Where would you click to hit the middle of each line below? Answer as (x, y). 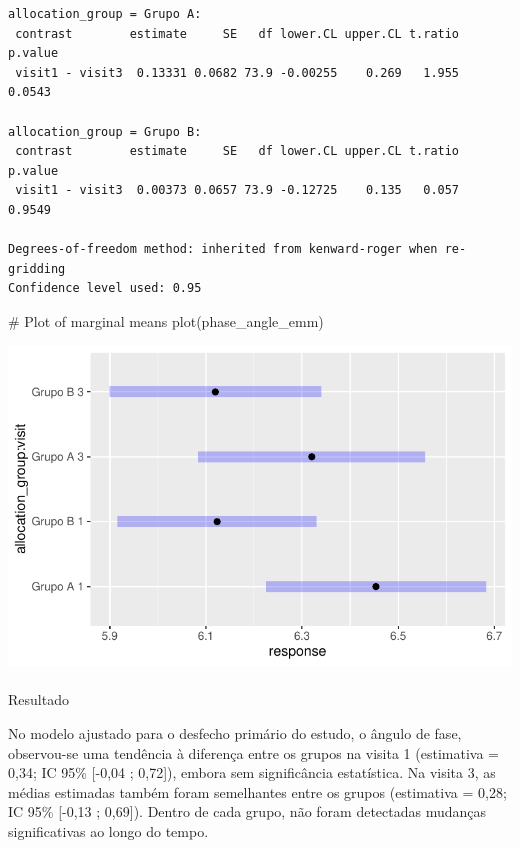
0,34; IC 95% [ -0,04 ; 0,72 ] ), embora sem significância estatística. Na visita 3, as (252, 772)
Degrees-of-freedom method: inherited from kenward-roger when (223, 249)
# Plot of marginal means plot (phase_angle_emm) (166, 320)
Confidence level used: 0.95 (105, 288)
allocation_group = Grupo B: (105, 131)
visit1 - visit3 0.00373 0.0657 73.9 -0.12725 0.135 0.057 (237, 190)
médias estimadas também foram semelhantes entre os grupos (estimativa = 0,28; (257, 791)
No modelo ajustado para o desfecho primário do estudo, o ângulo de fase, (235, 733)
